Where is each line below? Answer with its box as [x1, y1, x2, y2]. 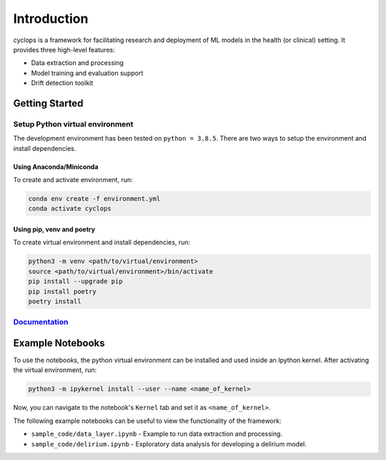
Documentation [13, 317, 69, 327]
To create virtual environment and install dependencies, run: [13, 238, 191, 246]
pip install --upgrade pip [28, 277, 123, 286]
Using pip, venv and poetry [13, 225, 96, 234]
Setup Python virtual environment [13, 119, 134, 129]
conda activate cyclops [28, 204, 112, 213]
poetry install [28, 297, 81, 305]
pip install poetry [28, 287, 96, 296]
